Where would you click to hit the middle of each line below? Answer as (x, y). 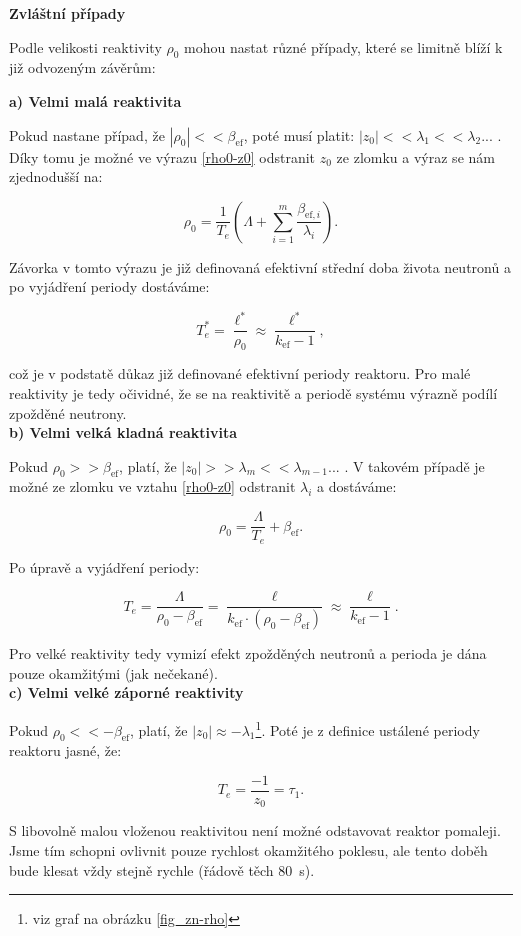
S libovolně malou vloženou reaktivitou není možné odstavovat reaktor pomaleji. (255, 830)
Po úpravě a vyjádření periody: (104, 566)
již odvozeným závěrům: (82, 67)
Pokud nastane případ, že (87, 134)
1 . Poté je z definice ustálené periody (367, 728)
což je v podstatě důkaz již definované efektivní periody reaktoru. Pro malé (240, 373)
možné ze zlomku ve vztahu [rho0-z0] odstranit (152, 486)
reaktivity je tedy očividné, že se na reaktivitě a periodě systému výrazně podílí (253, 392)
